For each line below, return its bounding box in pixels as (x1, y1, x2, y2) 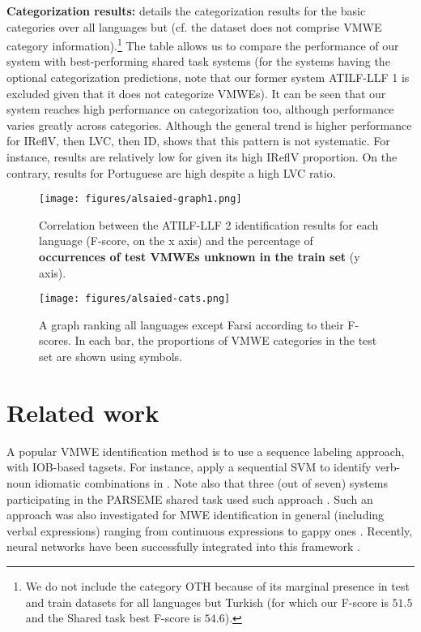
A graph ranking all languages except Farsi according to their (39, 316, 344, 333)
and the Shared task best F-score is (25, 609, 202, 626)
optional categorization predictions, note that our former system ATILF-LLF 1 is (6, 69, 410, 86)
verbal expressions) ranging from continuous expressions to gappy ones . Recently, (6, 522, 413, 539)
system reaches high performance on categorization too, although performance (6, 101, 394, 118)
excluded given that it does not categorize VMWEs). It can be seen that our (6, 84, 386, 101)
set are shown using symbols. (39, 348, 182, 365)
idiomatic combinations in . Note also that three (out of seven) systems (35, 474, 389, 491)
